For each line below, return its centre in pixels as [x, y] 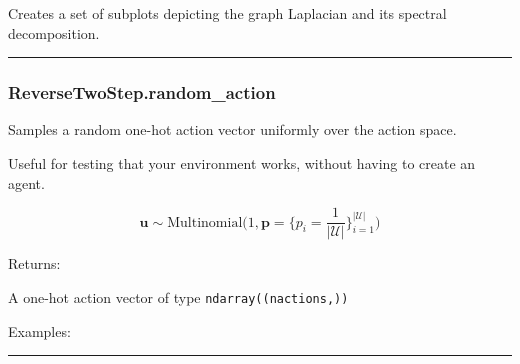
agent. [26, 182]
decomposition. [54, 32]
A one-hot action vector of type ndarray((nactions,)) [178, 296]
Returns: [34, 263]
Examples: [39, 330]
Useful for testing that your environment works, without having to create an [242, 163]
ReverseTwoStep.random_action [142, 92]
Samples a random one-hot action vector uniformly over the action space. [232, 129]
